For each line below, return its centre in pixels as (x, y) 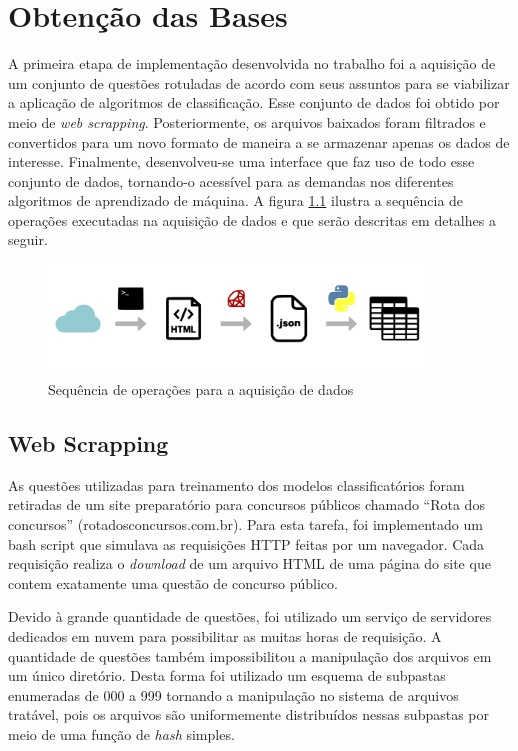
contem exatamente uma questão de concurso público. (173, 582)
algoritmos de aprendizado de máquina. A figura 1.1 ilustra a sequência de (236, 200)
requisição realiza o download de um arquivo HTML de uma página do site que (249, 563)
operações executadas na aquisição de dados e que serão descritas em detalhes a (252, 219)
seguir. (28, 239)
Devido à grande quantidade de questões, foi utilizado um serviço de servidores (250, 616)
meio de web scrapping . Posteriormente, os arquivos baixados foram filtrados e (247, 121)
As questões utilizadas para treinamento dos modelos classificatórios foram (236, 484)
